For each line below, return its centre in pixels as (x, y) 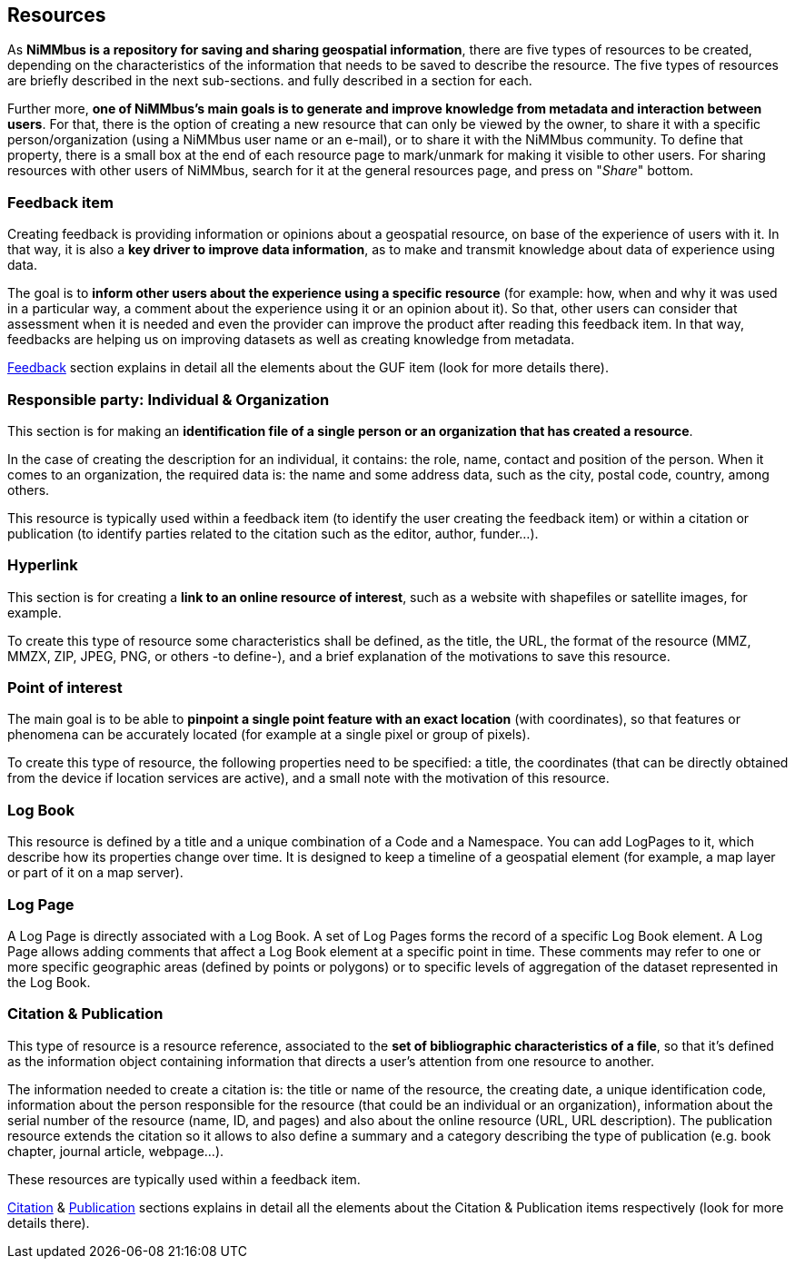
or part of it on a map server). (95, 873)
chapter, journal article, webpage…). (116, 1151)
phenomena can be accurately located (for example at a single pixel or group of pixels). (269, 735)
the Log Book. (49, 982)
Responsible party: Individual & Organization (169, 399)
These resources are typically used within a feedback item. (184, 1179)
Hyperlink (43, 565)
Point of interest (65, 688)
